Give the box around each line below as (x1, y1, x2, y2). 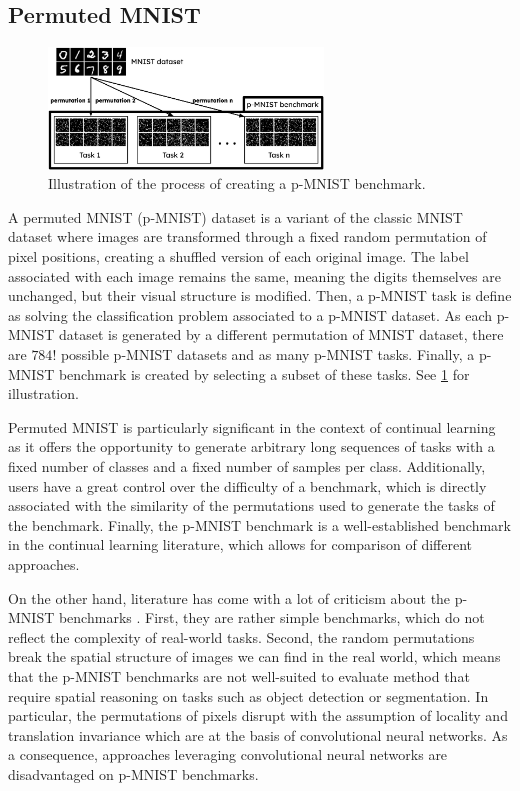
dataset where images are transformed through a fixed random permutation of (8, 226, 487, 247)
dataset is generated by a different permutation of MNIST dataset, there (58, 324, 504, 345)
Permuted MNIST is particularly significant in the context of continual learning (8, 416, 496, 437)
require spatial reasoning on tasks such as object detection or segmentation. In (8, 685, 489, 706)
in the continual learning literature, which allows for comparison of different (8, 534, 472, 555)
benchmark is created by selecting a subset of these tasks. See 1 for (58, 363, 470, 384)
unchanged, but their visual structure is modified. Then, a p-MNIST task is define (8, 285, 512, 306)
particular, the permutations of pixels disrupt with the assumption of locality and (8, 705, 508, 726)
